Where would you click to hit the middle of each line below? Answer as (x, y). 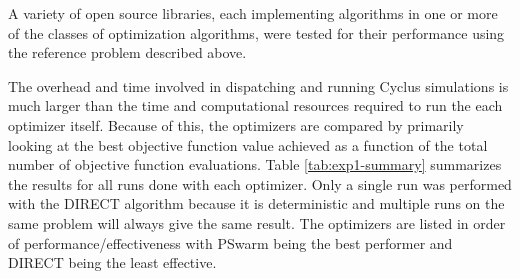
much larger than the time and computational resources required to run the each (255, 105)
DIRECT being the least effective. (112, 262)
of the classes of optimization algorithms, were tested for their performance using (256, 32)
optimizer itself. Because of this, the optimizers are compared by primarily (236, 124)
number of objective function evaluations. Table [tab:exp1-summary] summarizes (255, 164)
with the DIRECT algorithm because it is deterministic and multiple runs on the (256, 203)
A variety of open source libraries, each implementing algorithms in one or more (253, 13)
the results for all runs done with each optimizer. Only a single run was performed (260, 183)
